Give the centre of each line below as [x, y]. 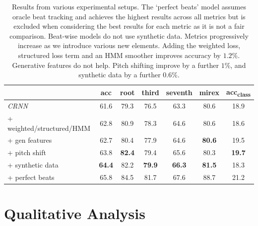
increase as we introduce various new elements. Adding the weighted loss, [129, 45]
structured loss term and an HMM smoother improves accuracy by [119, 55]
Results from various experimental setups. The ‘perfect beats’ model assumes [129, 6]
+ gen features [30, 140]
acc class [238, 92]
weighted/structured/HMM [49, 128]
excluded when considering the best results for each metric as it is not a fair [129, 26]
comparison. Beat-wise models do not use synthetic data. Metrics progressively [129, 35]
